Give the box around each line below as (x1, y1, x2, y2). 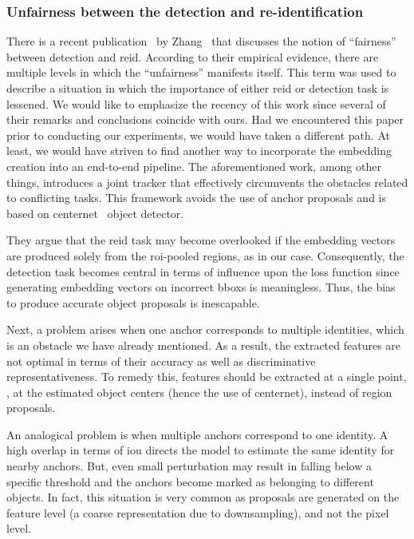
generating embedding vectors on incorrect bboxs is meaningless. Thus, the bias (6, 279, 396, 295)
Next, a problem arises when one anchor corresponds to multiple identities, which (6, 321, 404, 338)
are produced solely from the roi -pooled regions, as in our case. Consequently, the (6, 247, 404, 264)
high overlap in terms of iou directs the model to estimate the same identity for (6, 442, 395, 458)
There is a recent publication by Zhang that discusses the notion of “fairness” (6, 33, 396, 50)
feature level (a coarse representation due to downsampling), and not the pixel (6, 504, 389, 521)
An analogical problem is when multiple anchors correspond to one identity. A (6, 426, 388, 442)
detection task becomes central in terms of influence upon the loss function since (6, 263, 400, 279)
